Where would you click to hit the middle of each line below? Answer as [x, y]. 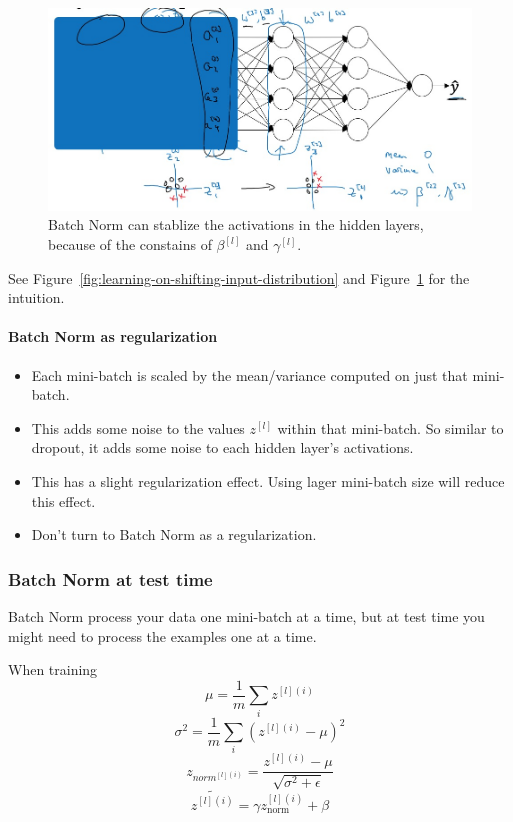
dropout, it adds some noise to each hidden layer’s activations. [222, 447]
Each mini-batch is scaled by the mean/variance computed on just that [249, 374]
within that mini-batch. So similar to [390, 427]
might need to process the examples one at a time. [162, 635]
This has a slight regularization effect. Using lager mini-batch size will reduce [268, 480]
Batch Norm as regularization [113, 336]
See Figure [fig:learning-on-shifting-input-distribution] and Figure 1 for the [239, 277]
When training [53, 669]
